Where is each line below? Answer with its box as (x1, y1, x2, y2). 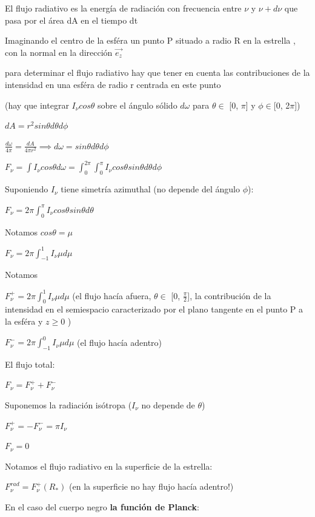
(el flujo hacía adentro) (76, 336, 162, 348)
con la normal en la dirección (5, 46, 113, 58)
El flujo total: (5, 357, 55, 370)
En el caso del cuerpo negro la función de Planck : (5, 501, 199, 513)
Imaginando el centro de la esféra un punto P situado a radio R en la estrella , (5, 34, 296, 47)
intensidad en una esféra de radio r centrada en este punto (5, 78, 221, 90)
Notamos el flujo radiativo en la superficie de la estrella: (5, 459, 213, 472)
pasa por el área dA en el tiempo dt (5, 13, 138, 26)
